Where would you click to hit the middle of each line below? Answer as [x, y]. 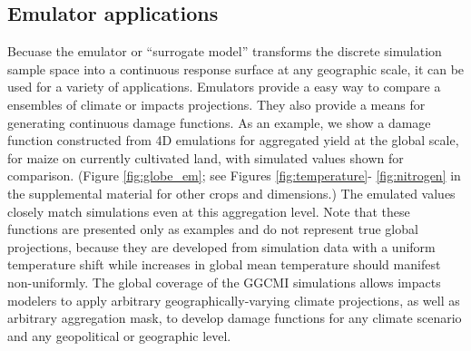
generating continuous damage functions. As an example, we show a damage [219, 122]
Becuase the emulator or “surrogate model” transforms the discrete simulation [225, 51]
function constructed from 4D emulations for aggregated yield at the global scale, [233, 140]
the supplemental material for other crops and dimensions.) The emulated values [231, 193]
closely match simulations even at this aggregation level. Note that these [209, 211]
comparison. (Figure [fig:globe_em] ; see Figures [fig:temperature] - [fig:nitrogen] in [234, 175]
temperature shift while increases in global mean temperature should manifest [224, 264]
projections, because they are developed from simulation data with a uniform [221, 246]
